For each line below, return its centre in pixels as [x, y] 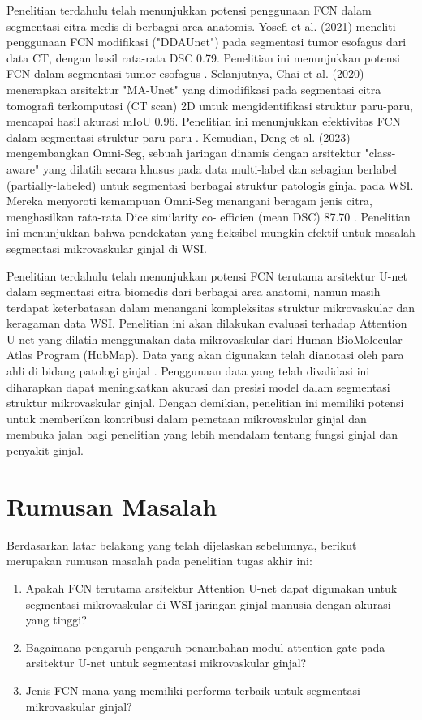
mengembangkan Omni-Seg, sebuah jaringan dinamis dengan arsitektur [184, 153]
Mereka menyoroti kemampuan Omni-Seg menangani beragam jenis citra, [189, 201]
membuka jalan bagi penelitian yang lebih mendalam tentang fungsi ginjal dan [202, 434]
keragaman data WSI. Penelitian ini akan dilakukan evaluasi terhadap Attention [207, 323]
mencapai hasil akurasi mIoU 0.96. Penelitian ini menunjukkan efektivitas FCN [204, 121]
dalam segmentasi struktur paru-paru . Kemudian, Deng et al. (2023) [179, 137]
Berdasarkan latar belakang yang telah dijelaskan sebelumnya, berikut [182, 544]
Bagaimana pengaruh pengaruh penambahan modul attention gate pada [205, 647]
